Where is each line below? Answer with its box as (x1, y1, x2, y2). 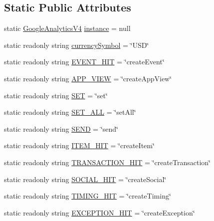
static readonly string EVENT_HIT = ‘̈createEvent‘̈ (4, 56, 165, 67)
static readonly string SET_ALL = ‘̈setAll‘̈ (4, 107, 136, 117)
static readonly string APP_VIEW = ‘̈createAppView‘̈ (4, 73, 172, 83)
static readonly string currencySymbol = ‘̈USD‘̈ (4, 39, 149, 50)
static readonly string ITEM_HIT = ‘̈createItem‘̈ (4, 140, 155, 151)
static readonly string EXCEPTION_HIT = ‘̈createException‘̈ (4, 207, 195, 218)
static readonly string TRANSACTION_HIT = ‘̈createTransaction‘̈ (4, 157, 211, 167)
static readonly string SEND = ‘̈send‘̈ (4, 123, 119, 134)
